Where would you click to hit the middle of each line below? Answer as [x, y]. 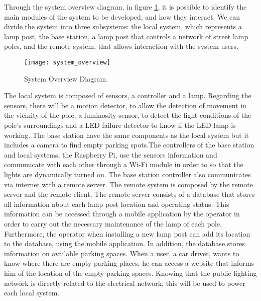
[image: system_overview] [67, 62]
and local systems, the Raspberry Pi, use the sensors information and [111, 154]
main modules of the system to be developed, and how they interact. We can [122, 16]
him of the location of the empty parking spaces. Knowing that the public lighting [130, 273]
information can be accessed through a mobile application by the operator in [122, 214]
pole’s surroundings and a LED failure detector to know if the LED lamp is [120, 125]
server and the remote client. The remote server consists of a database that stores [129, 194]
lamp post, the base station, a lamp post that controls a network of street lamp [126, 36]
